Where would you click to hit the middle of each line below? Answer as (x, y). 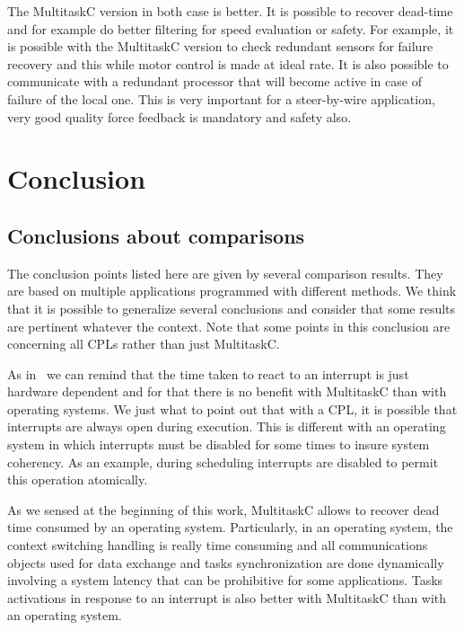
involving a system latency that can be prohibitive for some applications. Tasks (225, 580)
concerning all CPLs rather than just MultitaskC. (144, 344)
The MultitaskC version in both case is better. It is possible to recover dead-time (230, 11)
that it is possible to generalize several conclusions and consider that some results (232, 308)
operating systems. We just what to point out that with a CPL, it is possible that (232, 408)
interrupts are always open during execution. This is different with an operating (227, 426)
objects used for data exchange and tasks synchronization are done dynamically (226, 562)
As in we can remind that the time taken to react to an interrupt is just (208, 373)
